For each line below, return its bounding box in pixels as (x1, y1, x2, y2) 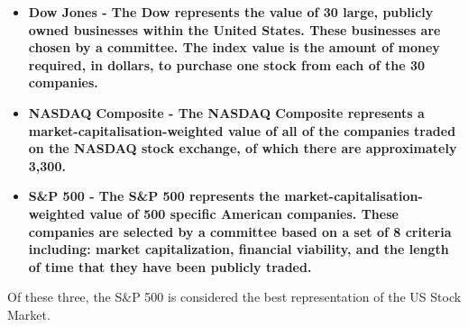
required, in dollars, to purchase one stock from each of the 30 (28, 55, 426, 74)
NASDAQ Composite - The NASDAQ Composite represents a (28, 103, 425, 122)
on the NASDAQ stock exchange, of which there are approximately (28, 139, 457, 158)
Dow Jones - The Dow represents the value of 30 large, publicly (28, 3, 434, 21)
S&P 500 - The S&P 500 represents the (28, 186, 280, 205)
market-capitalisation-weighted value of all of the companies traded (28, 121, 456, 140)
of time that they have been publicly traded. (28, 257, 312, 276)
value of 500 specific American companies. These (89, 204, 399, 223)
